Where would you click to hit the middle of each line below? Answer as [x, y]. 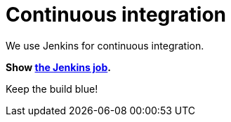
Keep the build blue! [52, 89]
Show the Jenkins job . [58, 67]
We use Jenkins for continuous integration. [105, 45]
